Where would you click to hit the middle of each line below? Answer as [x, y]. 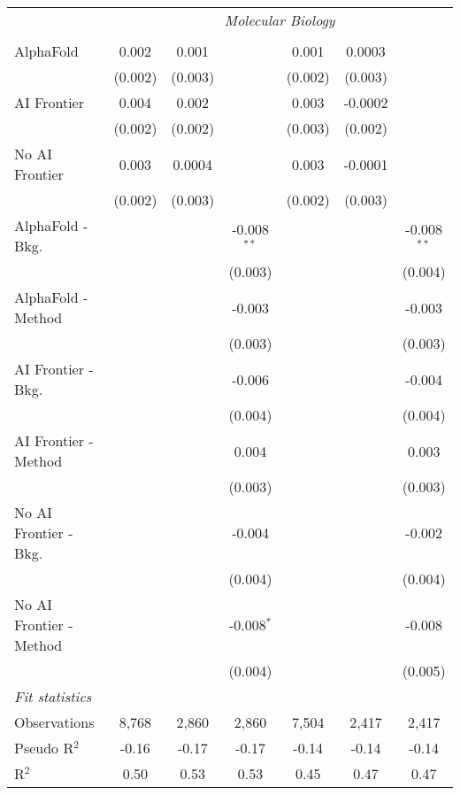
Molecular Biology [280, 20]
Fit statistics [53, 696]
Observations [54, 722]
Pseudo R [44, 748]
